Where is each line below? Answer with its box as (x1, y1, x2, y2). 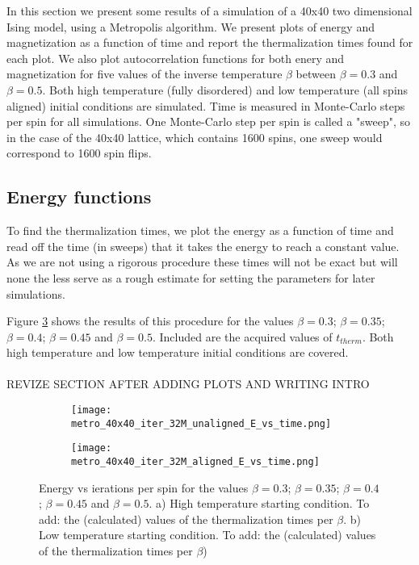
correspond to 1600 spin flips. (6, 144, 152, 161)
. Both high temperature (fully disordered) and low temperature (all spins (42, 81, 409, 98)
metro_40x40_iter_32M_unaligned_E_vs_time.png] (71, 417, 332, 429)
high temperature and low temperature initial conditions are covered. (6, 344, 349, 361)
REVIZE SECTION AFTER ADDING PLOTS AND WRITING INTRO (6, 375, 370, 392)
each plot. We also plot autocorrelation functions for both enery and (6, 49, 345, 66)
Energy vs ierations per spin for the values (39, 479, 249, 496)
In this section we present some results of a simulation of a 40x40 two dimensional (6, 2, 413, 19)
